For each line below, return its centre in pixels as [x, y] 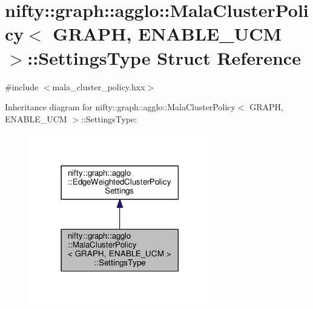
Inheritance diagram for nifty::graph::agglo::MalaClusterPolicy [120, 107]
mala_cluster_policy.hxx [99, 86]
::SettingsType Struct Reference [164, 57]
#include [22, 86]
